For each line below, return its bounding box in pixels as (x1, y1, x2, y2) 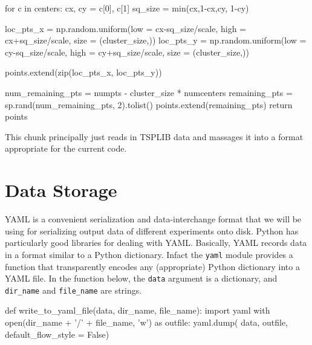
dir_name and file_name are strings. (5, 283, 142, 296)
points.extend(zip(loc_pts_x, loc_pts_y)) (5, 66, 162, 79)
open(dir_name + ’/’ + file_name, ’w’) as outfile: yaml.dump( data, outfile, (5, 316, 288, 328)
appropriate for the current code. (5, 142, 127, 155)
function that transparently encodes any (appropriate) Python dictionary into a (5, 260, 300, 272)
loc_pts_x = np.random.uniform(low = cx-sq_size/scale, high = (5, 22, 247, 34)
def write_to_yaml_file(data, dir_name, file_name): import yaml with (5, 304, 270, 317)
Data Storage (5, 178, 117, 202)
